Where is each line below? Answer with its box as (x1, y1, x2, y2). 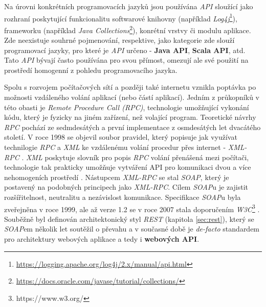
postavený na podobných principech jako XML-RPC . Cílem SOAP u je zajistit (4, 182, 249, 192)
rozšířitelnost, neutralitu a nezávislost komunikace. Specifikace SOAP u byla (4, 192, 241, 202)
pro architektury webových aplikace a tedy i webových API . (4, 234, 199, 244)
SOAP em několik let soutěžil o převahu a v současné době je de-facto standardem (4, 223, 260, 234)
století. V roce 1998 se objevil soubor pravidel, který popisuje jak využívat (4, 132, 237, 142)
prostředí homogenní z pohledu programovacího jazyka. (4, 64, 178, 75)
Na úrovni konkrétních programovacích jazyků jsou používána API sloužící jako (4, 1, 253, 11)
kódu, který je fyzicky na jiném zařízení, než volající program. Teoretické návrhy (4, 112, 256, 122)
